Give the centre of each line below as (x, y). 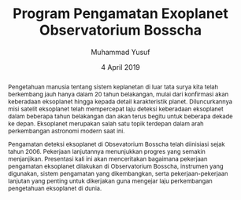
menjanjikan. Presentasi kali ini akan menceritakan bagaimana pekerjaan (108, 159)
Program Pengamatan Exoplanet (120, 14)
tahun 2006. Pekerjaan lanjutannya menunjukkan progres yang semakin (107, 151)
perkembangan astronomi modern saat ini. (66, 131)
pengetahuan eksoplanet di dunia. (55, 188)
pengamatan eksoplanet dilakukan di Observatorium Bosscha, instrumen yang (115, 166)
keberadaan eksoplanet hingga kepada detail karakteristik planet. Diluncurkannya (120, 102)
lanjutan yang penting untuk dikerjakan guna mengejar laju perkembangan (110, 181)
